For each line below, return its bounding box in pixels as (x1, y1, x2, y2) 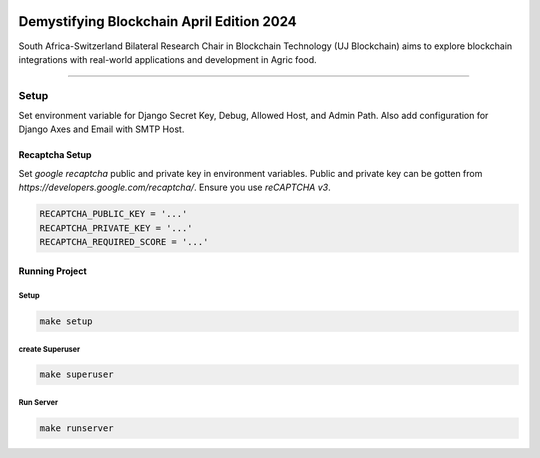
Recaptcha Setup (18, 149, 92, 161)
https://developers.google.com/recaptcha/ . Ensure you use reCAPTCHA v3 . (18, 181, 332, 194)
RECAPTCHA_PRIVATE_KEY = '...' (39, 222, 194, 234)
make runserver (39, 422, 114, 434)
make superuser (39, 369, 114, 380)
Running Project (18, 265, 87, 277)
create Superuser (18, 344, 81, 354)
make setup (39, 315, 93, 327)
